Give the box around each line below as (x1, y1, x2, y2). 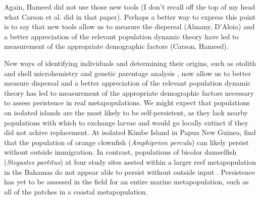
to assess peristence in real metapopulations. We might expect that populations (4, 97, 250, 108)
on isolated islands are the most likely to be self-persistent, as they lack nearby (4, 107, 248, 117)
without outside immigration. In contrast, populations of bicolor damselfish (4, 147, 237, 157)
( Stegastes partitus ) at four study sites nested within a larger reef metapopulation (4, 156, 256, 167)
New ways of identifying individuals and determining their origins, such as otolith (4, 57, 256, 68)
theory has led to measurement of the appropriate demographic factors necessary (4, 87, 254, 98)
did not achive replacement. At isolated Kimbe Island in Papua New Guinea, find (4, 127, 256, 138)
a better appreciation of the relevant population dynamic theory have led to (4, 31, 239, 41)
